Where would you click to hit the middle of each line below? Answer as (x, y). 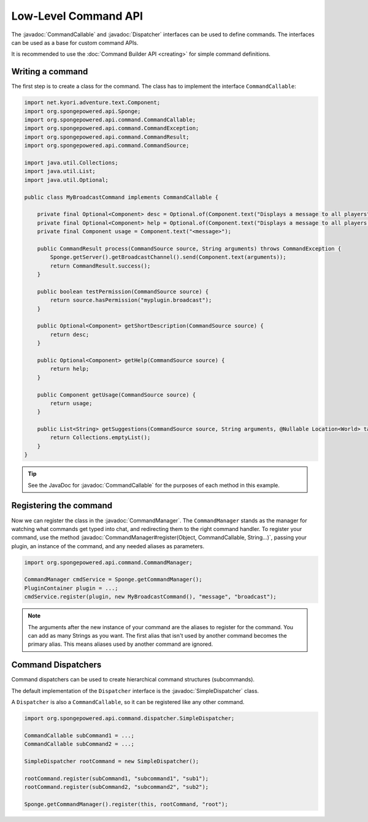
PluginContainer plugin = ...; (71, 588)
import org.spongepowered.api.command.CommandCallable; (110, 120)
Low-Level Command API (77, 16)
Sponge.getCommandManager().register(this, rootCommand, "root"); (126, 804)
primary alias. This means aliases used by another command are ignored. (121, 644)
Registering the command (62, 506)
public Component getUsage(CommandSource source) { (117, 395)
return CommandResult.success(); (100, 266)
